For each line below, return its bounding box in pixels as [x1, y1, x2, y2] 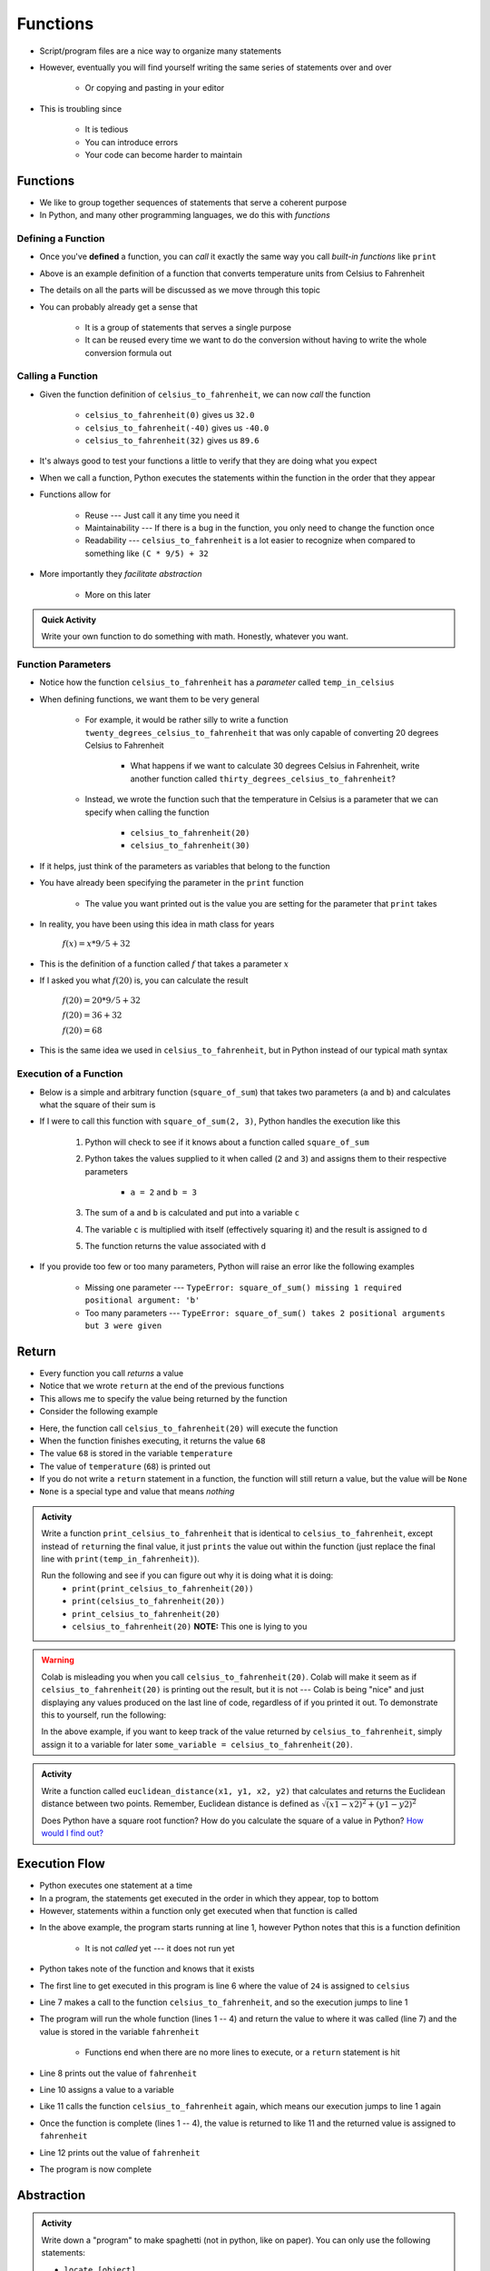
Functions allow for [39, 489, 111, 500]
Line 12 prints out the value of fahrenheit [39, 2147, 201, 2157]
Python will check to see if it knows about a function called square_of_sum [84, 1136, 369, 1147]
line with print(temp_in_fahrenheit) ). [41, 1553, 200, 1564]
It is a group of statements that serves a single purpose [84, 322, 292, 332]
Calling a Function [16, 370, 99, 382]
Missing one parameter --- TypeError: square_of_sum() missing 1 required [84, 1282, 403, 1293]
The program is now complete [39, 2163, 152, 2175]
